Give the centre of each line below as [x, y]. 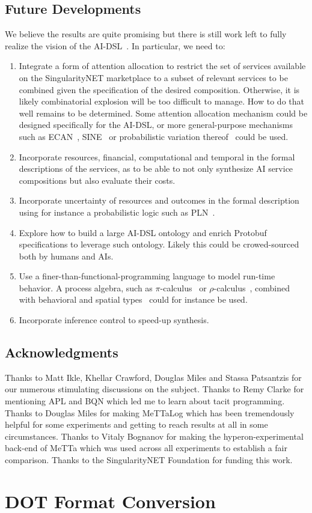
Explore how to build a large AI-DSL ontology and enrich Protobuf [143, 232]
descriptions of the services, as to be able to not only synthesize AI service [156, 168]
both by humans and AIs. [66, 256]
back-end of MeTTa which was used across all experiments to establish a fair [146, 448]
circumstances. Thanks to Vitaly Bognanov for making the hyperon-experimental [154, 436]
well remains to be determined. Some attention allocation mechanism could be [163, 113]
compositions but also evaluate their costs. [97, 180]
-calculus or [183, 287]
